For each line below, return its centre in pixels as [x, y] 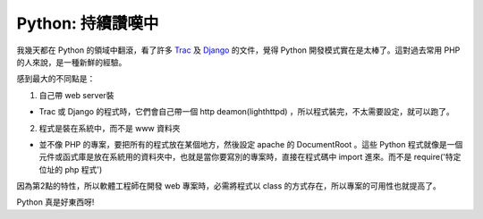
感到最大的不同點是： [56, 79]
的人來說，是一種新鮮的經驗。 [72, 62]
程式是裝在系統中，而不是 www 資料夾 [110, 128]
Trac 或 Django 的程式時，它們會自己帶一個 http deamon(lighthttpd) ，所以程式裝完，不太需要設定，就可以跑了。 [247, 112]
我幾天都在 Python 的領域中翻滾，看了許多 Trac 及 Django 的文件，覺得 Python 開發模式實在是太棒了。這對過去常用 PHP [238, 50]
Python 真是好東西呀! [55, 202]
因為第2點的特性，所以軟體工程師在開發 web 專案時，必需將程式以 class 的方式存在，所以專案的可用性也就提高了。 [229, 186]
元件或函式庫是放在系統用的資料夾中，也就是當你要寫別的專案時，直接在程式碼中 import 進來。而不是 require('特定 [250, 157]
